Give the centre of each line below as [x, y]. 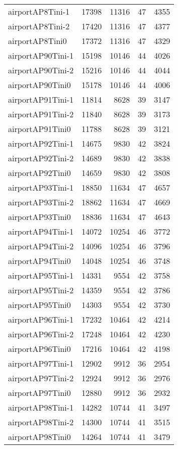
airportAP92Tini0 [39, 173]
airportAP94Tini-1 [41, 231]
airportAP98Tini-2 [41, 422]
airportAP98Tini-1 [41, 407]
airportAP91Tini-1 [41, 99]
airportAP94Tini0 [39, 261]
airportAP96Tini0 [39, 349]
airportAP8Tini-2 [39, 26]
